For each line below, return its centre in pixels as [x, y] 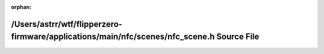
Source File [238, 37]
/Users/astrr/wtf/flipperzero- [67, 24]
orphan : [21, 7]
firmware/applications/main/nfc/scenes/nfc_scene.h [113, 37]
